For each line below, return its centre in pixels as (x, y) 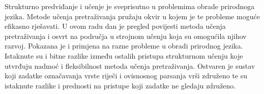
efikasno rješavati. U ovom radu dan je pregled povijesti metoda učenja (115, 26)
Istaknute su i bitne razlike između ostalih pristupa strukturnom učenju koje (124, 55)
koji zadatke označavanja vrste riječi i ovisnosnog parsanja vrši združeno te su (126, 76)
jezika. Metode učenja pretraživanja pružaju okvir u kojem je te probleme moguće (132, 16)
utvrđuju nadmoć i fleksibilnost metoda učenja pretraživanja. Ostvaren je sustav (130, 65)
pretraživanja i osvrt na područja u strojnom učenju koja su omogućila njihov (126, 36)
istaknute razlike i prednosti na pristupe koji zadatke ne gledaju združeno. (120, 85)
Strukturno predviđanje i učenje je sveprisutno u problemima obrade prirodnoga (130, 6)
